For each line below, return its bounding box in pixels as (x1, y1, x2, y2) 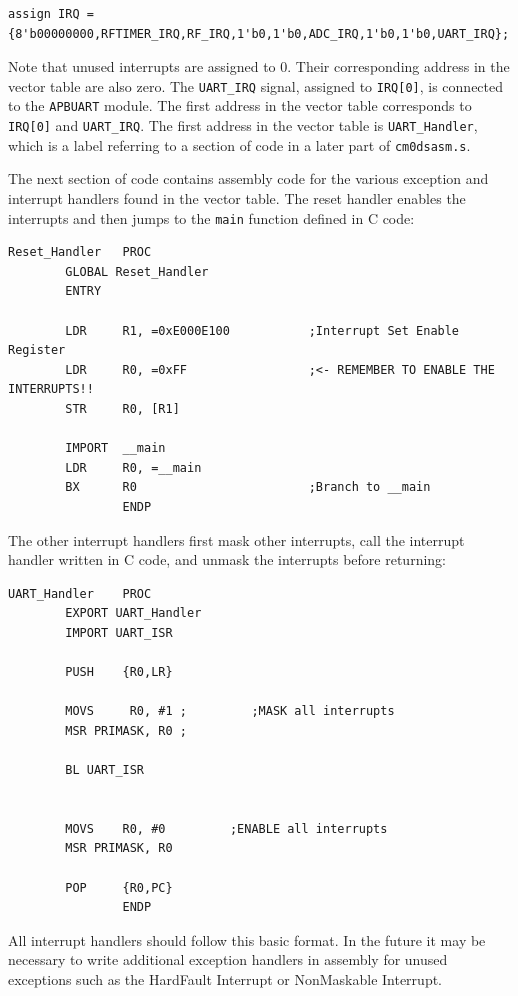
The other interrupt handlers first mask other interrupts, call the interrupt (8, 529, 465, 550)
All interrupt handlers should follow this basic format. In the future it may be (8, 929, 486, 950)
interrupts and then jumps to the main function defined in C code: (8, 207, 415, 228)
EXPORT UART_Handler (65, 606, 202, 621)
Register (8, 343, 66, 358)
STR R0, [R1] (65, 402, 180, 416)
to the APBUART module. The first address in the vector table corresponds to (8, 95, 472, 116)
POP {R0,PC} (65, 880, 173, 895)
